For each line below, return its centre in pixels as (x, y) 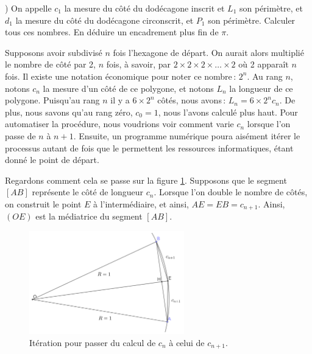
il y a (120, 100)
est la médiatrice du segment (89, 216)
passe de (20, 135)
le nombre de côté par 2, (51, 64)
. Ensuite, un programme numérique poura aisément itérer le (187, 135)
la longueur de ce (261, 88)
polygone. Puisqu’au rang (52, 100)
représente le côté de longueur (88, 192)
